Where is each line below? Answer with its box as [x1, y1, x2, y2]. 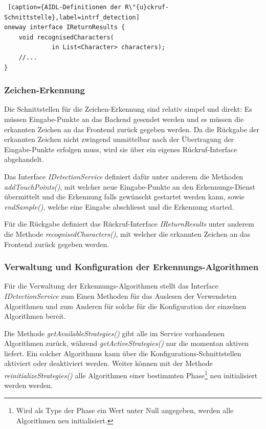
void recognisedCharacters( [18, 33, 114, 41]
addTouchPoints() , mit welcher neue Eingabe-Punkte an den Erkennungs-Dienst [4, 181, 255, 192]
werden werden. [4, 380, 53, 391]
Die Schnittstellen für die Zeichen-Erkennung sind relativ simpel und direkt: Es [4, 104, 252, 114]
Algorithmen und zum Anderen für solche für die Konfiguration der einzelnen [4, 300, 247, 311]
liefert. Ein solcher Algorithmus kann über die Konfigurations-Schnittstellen [4, 348, 241, 358]
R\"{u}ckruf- [125, 4, 169, 11]
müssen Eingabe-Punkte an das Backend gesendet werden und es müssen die [4, 113, 244, 124]
